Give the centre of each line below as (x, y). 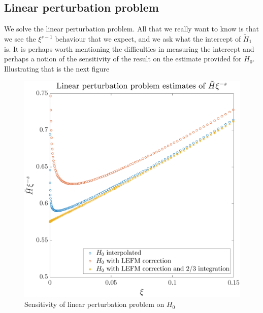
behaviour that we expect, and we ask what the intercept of (148, 39)
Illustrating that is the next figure (57, 68)
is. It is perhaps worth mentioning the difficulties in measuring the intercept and (129, 48)
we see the (20, 39)
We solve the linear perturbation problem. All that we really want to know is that (132, 29)
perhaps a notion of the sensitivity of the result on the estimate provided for (123, 59)
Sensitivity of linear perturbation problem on (94, 304)
